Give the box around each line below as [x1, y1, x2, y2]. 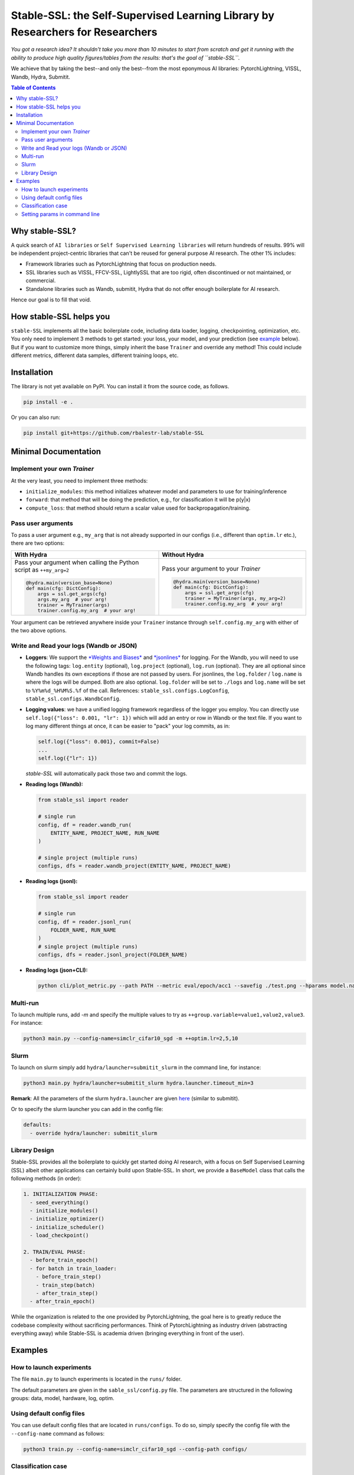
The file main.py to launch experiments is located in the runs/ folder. [11, 1375, 182, 1383]
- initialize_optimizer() [29, 1215, 104, 1222]
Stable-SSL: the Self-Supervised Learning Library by [11, 9, 274, 22]
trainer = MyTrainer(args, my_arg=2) [185, 595, 286, 602]
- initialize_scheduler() [29, 1224, 104, 1230]
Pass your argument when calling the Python [14, 558, 139, 566]
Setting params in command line [21, 210, 100, 218]
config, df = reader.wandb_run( [38, 821, 132, 828]
